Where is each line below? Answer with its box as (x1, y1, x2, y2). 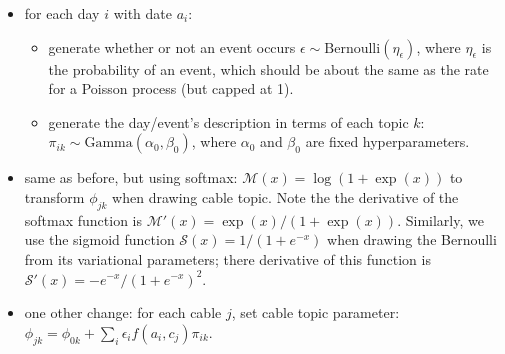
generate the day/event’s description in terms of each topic (48, 111, 409, 132)
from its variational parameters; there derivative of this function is (24, 248, 431, 269)
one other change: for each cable (24, 302, 222, 323)
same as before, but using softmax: (24, 167, 238, 188)
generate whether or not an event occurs (48, 36, 296, 57)
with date (113, 3, 173, 23)
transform (24, 186, 85, 207)
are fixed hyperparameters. (305, 131, 470, 152)
